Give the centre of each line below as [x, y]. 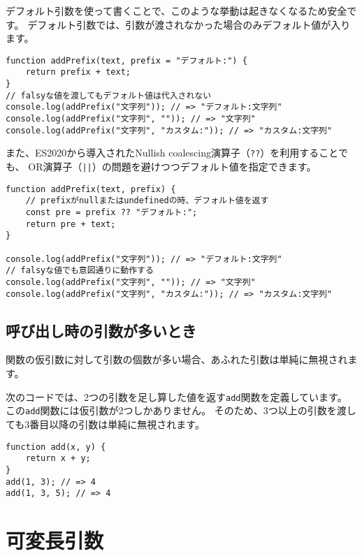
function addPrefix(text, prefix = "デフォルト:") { [126, 60]
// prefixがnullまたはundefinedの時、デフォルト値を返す [147, 201]
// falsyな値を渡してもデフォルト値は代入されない [109, 95]
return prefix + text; [78, 72]
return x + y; [58, 459]
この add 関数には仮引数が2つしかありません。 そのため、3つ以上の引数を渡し [181, 410]
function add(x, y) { [56, 447]
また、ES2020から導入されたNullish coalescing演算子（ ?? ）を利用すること [172, 153]
